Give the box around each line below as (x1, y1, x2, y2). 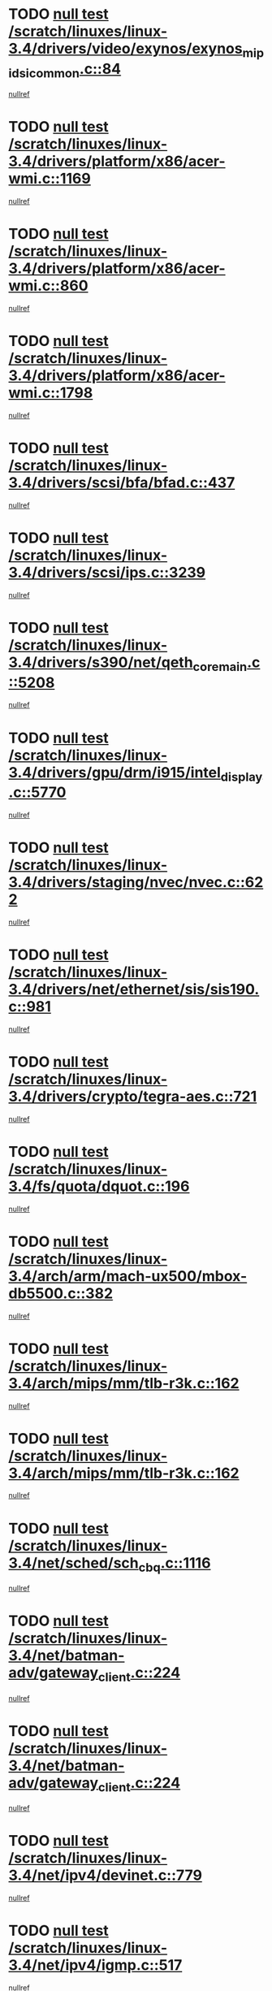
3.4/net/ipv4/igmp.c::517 (8, 1956, 183, 1975)
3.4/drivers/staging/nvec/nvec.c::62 (8, 873, 264, 892)
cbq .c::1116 (138, 1553, 211, 1575)
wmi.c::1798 (8, 383, 93, 402)
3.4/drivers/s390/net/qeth (8, 653, 193, 671)
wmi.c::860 (8, 277, 89, 295)
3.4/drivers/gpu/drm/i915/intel (8, 763, 222, 781)
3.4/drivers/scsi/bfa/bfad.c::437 (8, 474, 235, 492)
